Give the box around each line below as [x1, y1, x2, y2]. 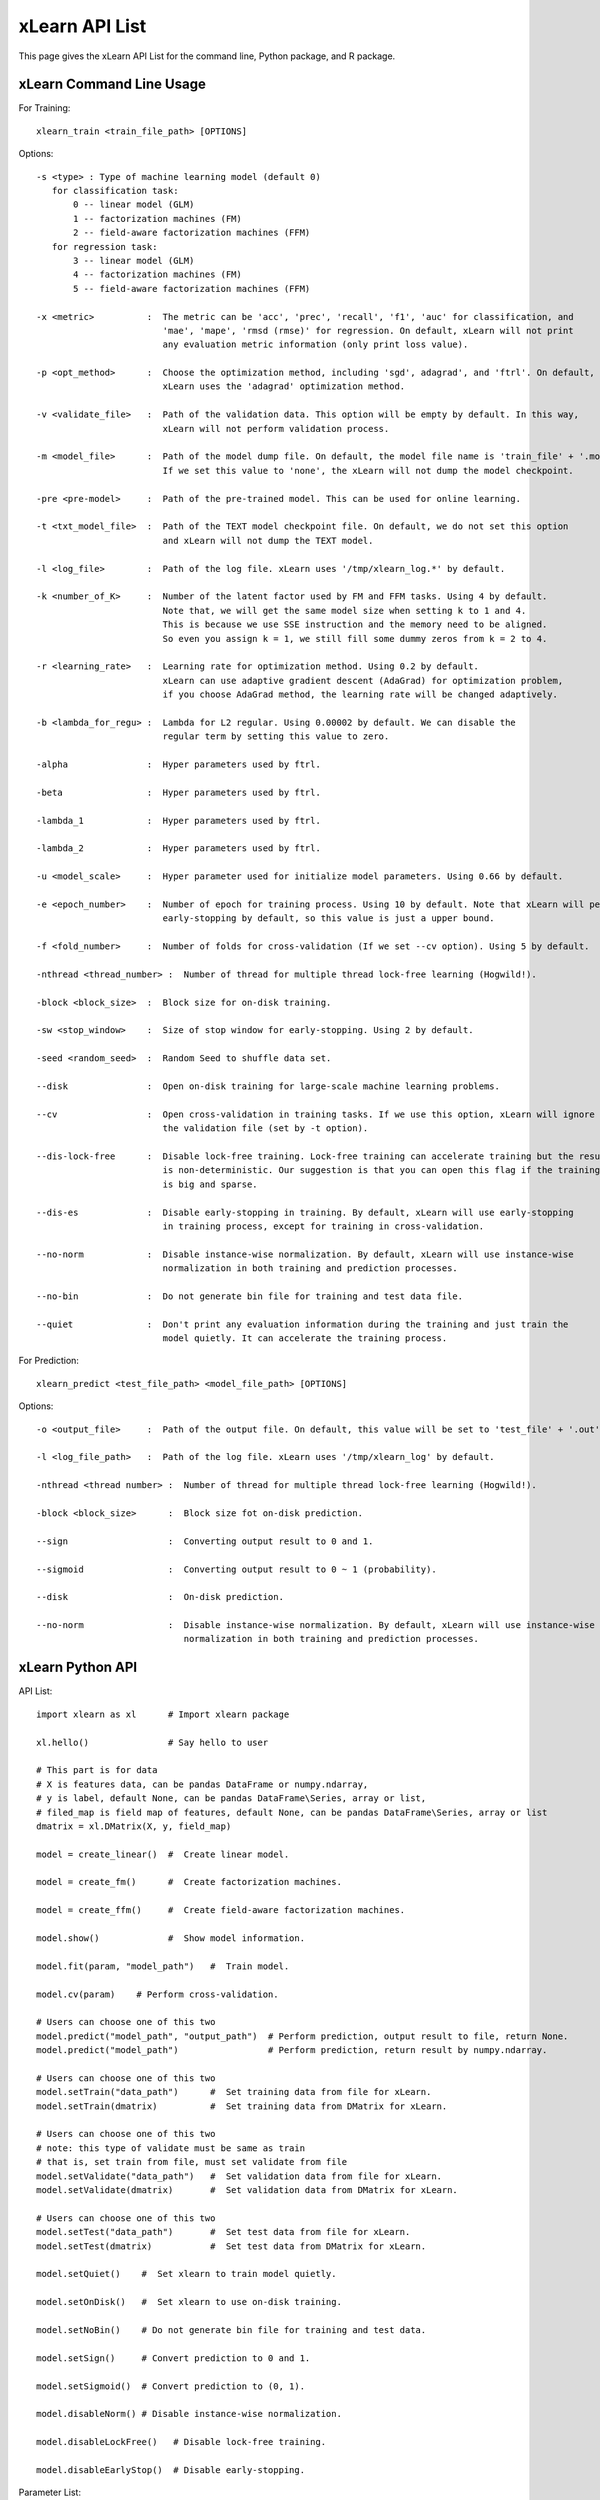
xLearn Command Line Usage [18, 76, 207, 93]
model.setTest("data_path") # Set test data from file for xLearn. [36, 2226, 411, 2238]
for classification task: [51, 185, 179, 197]
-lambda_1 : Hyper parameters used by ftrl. [36, 815, 322, 826]
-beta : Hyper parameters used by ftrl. [36, 786, 322, 798]
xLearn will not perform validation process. [162, 423, 390, 434]
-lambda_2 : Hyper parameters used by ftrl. [36, 843, 322, 854]
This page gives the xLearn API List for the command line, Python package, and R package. [18, 50, 396, 62]
